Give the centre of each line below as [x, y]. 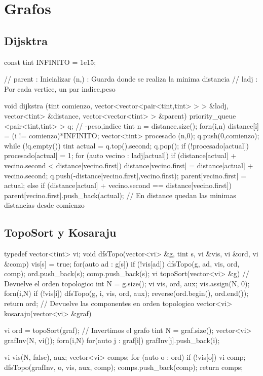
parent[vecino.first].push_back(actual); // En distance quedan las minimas [120, 195]
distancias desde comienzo [44, 205]
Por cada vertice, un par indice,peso [60, 88]
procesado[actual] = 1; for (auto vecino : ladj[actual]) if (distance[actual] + [120, 155]
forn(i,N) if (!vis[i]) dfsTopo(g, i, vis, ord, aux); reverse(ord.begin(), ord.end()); [126, 293]
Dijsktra [26, 40]
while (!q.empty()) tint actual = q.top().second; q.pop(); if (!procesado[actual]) [126, 145]
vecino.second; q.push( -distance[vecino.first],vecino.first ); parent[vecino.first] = [125, 175]
